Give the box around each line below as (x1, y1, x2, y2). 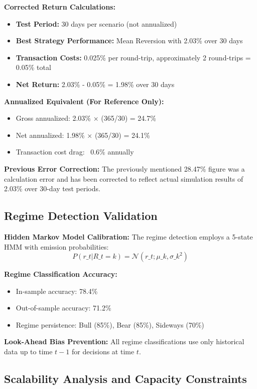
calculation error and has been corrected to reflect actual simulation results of (4, 173, 243, 184)
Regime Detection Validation (4, 208, 158, 223)
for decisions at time (71, 346, 135, 357)
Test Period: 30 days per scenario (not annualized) (16, 18, 177, 29)
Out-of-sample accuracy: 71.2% (16, 302, 111, 313)
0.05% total (16, 62, 51, 72)
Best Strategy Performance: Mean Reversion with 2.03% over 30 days (16, 35, 243, 46)
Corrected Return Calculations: (4, 2, 115, 12)
